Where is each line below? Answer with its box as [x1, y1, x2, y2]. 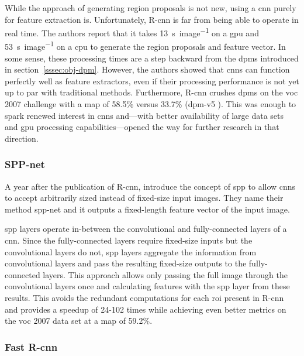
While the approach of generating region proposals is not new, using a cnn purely [5, 2, 296, 13]
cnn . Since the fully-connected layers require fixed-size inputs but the [5, 234, 253, 247]
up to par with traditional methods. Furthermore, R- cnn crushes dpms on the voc [5, 86, 298, 98]
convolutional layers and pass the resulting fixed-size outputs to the [5, 257, 247, 269]
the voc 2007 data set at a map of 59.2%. [5, 314, 153, 327]
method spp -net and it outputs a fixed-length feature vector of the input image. [5, 203, 290, 215]
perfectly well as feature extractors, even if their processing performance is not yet [5, 74, 299, 87]
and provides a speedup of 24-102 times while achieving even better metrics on [5, 303, 286, 315]
